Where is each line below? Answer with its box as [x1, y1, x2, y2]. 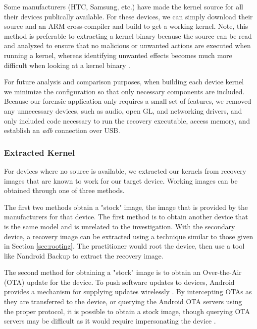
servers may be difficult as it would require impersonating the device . [4, 316, 216, 326]
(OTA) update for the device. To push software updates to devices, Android [4, 276, 235, 287]
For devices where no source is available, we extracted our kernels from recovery [4, 165, 247, 176]
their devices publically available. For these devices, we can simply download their [4, 11, 253, 21]
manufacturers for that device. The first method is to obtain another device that [4, 211, 248, 222]
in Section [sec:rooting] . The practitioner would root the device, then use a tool [4, 241, 245, 251]
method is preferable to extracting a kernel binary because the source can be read [4, 30, 252, 41]
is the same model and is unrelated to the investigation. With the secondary [4, 221, 235, 231]
